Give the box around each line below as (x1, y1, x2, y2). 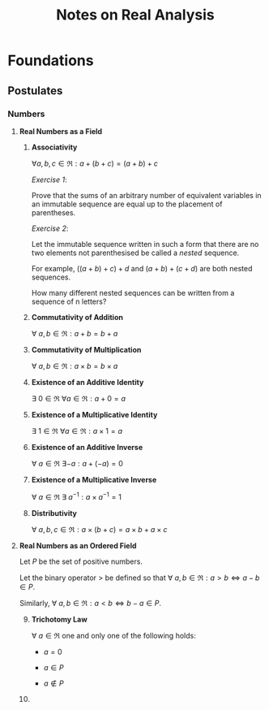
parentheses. (31, 207, 76, 217)
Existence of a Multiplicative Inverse (31, 474, 157, 484)
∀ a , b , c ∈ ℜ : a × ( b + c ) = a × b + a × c (31, 524, 168, 534)
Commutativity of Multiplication (31, 344, 142, 354)
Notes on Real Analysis (55, 6, 216, 24)
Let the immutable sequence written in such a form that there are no (31, 239, 259, 249)
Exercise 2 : (31, 223, 69, 233)
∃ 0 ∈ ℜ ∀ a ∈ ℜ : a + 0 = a (31, 393, 126, 403)
